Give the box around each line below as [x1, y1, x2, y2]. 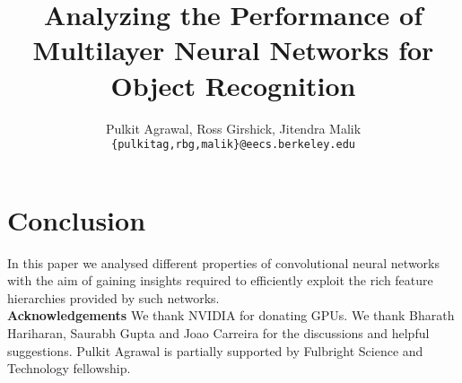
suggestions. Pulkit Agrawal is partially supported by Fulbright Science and [7, 341, 423, 360]
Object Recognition [110, 66, 356, 103]
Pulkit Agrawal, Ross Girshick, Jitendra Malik [105, 118, 362, 137]
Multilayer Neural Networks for [32, 31, 434, 68]
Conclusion [7, 201, 146, 238]
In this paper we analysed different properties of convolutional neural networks [7, 253, 440, 272]
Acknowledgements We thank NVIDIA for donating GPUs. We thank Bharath [7, 306, 455, 325]
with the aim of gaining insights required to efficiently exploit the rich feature [7, 271, 433, 290]
